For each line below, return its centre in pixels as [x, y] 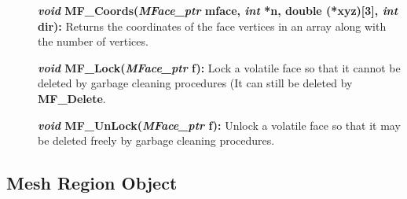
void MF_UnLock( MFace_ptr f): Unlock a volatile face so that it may [219, 125]
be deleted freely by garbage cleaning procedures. [156, 140]
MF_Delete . [72, 98]
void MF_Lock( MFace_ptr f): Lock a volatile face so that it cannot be [219, 67]
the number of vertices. [93, 41]
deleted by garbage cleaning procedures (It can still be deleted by [195, 83]
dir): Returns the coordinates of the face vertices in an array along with [212, 26]
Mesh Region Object [92, 183]
